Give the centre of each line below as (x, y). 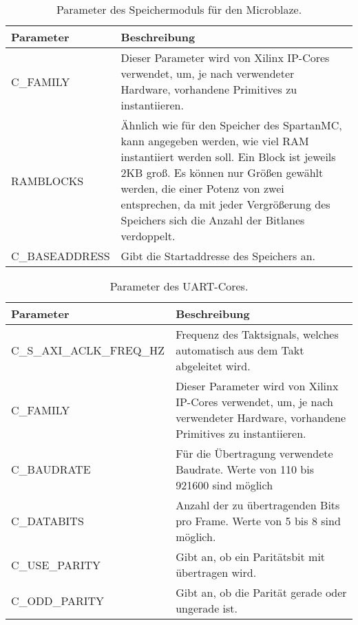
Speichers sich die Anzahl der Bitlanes (213, 220)
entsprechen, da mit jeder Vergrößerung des (225, 204)
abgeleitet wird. (213, 366)
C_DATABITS (48, 521)
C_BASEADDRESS (61, 256)
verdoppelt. (148, 236)
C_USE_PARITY (56, 564)
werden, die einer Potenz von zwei (202, 188)
